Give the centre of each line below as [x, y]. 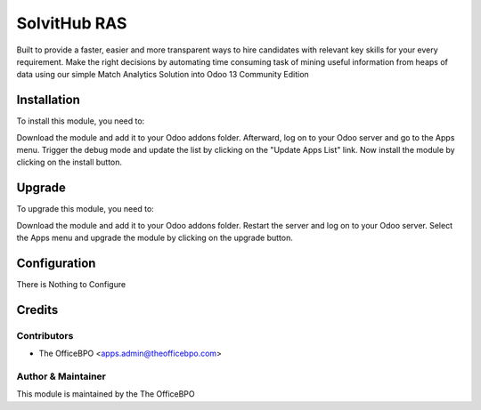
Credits [37, 310]
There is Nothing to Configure [71, 284]
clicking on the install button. [69, 162]
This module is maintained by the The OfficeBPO [106, 394]
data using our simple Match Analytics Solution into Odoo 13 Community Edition [163, 75]
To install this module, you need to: [81, 121]
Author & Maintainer [61, 376]
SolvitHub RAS [72, 23]
